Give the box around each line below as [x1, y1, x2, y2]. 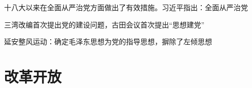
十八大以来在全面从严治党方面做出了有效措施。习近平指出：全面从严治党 [4, 2, 248, 12]
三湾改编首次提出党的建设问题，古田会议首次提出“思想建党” [4, 19, 205, 30]
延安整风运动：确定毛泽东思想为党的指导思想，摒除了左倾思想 [4, 36, 212, 47]
